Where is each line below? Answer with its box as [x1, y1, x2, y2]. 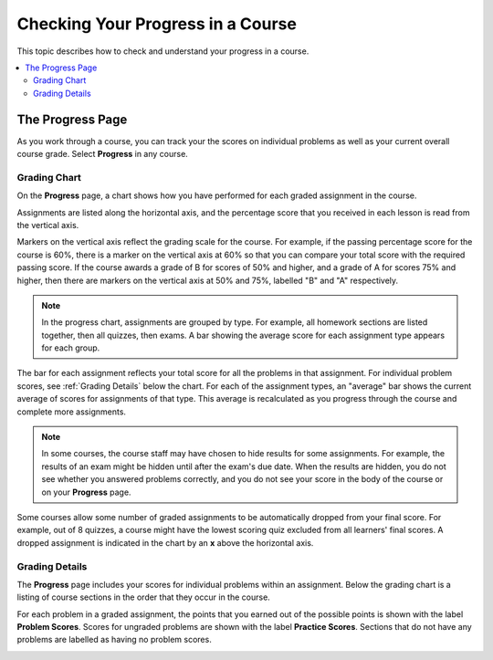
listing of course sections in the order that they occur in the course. [16, 592, 271, 602]
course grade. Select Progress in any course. [16, 149, 189, 160]
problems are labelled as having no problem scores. [16, 634, 212, 645]
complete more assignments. [16, 406, 127, 417]
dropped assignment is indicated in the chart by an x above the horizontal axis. [16, 537, 314, 548]
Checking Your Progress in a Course [16, 14, 297, 34]
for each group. [41, 342, 100, 353]
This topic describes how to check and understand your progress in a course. [16, 46, 309, 57]
